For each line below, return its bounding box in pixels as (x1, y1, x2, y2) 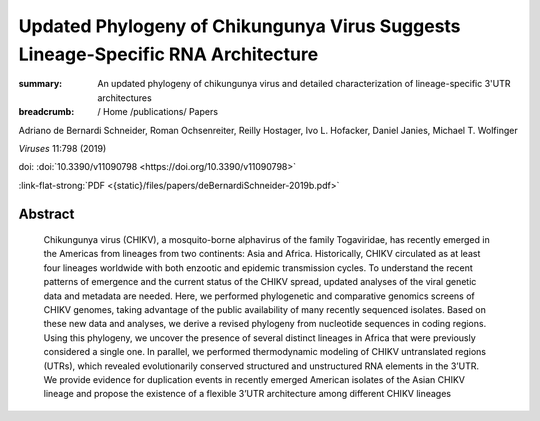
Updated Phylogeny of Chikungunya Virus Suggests (18, 15, 461, 37)
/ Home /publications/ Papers (97, 106, 219, 118)
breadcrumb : (18, 106, 75, 118)
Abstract (18, 205, 75, 222)
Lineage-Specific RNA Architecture (18, 43, 319, 65)
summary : (18, 78, 63, 90)
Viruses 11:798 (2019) (18, 142, 107, 154)
